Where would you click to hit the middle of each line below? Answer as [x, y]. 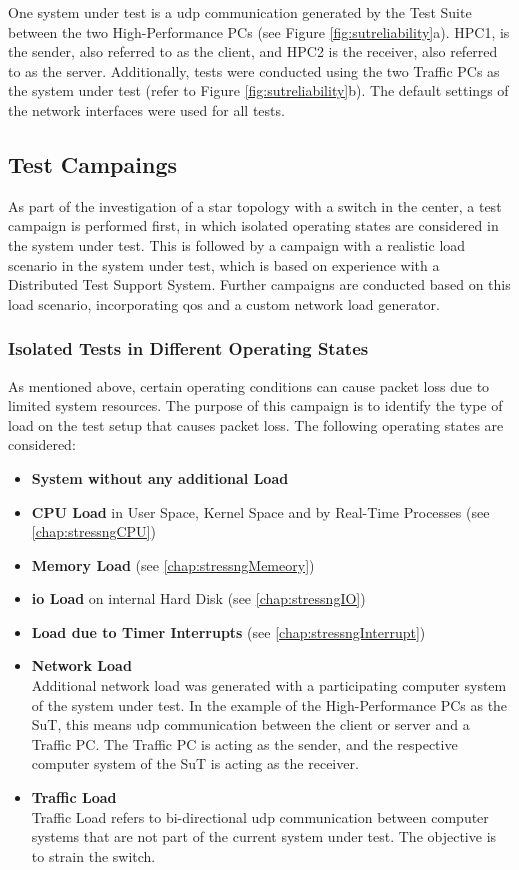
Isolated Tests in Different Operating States [188, 348]
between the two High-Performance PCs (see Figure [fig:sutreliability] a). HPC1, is [259, 31]
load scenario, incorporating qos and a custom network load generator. [224, 303]
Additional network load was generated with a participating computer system [269, 685]
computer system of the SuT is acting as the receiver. [195, 763]
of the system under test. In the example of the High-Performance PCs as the [269, 704]
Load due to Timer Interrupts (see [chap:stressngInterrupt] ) [228, 631]
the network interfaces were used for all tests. [146, 109]
